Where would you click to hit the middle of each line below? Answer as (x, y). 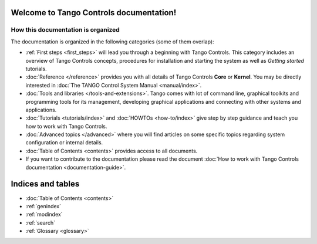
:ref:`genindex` (43, 206)
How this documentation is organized (65, 30)
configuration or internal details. (64, 143)
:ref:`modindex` (44, 215)
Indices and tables (45, 184)
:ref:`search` (41, 222)
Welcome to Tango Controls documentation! (94, 13)
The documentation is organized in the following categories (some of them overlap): (112, 42)
